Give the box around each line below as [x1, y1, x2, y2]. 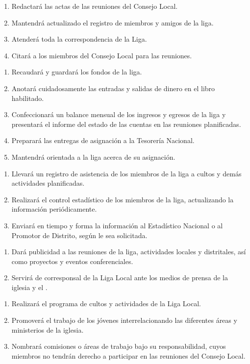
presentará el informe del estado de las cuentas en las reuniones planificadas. [11, 119, 241, 129]
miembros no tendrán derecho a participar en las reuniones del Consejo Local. [11, 350, 246, 361]
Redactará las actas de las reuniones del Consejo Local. [11, 1, 178, 11]
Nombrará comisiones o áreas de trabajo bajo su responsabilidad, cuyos [11, 341, 226, 351]
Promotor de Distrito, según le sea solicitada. [11, 230, 148, 240]
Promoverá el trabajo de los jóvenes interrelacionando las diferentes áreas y [11, 315, 237, 325]
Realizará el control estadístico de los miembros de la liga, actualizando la [11, 194, 234, 204]
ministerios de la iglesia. [11, 324, 84, 335]
